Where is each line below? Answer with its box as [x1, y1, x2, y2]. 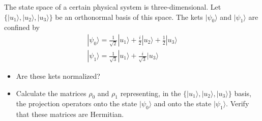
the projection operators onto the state [16, 98, 137, 109]
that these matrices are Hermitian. [16, 109, 124, 119]
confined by [4, 22, 40, 33]
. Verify [226, 98, 249, 109]
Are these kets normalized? [16, 71, 100, 81]
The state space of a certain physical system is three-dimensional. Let [4, 2, 221, 12]
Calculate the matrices [16, 87, 86, 98]
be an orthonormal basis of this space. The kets [55, 11, 203, 22]
